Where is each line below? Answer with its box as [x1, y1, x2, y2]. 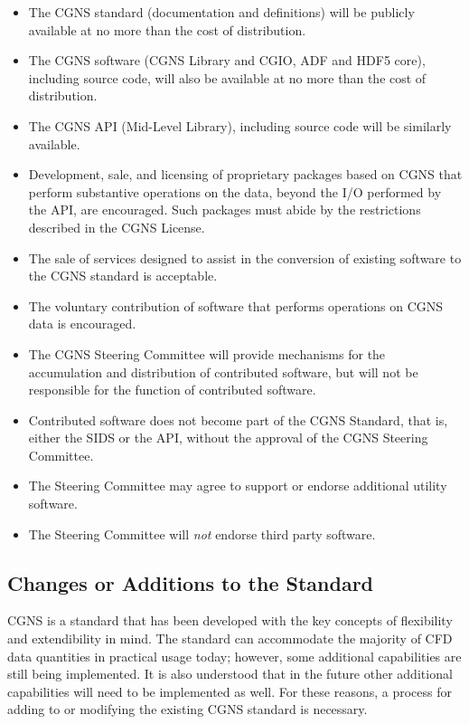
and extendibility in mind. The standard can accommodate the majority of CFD [7, 629, 453, 648]
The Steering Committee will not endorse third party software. [28, 524, 376, 543]
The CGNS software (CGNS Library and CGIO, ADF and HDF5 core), [28, 51, 426, 70]
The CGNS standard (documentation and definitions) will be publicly [28, 3, 415, 21]
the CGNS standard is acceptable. [28, 266, 218, 285]
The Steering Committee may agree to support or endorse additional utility [28, 476, 447, 495]
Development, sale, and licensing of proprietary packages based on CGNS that [28, 165, 463, 184]
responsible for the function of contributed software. [28, 380, 316, 399]
